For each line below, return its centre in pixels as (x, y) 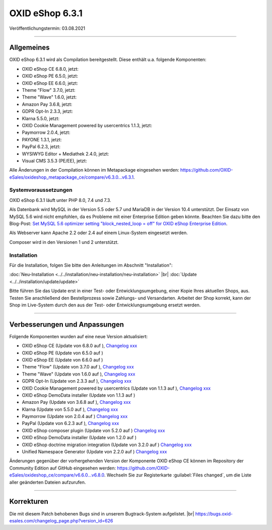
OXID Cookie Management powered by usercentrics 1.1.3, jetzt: (87, 125)
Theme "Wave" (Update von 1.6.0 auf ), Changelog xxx (79, 374)
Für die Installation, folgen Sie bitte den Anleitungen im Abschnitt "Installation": (91, 265)
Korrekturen (29, 501)
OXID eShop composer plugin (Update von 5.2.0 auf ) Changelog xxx (93, 430)
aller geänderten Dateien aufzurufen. (48, 482)
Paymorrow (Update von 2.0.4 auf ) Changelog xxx (75, 416)
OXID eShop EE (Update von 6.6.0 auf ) (62, 360)
